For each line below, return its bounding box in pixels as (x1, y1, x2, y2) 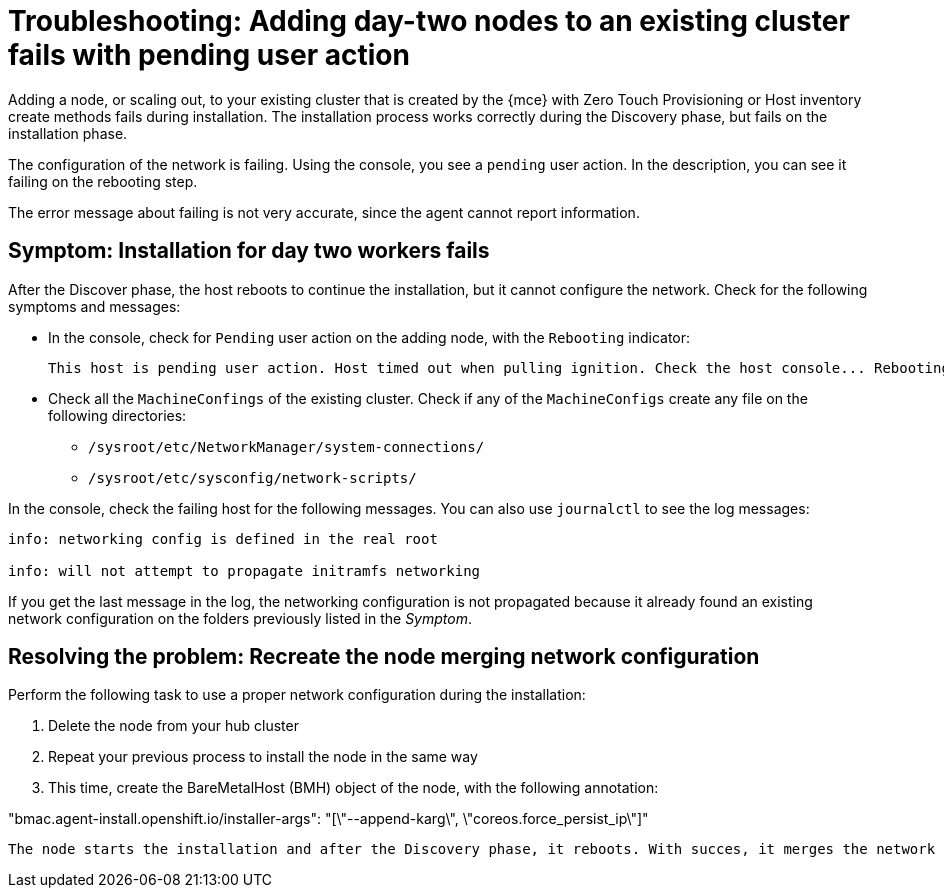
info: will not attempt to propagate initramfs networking (8, 562, 481, 579)
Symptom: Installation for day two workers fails (8, 238, 490, 264)
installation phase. (8, 124, 128, 142)
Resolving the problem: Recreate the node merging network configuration (8, 644, 760, 670)
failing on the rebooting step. (8, 172, 198, 190)
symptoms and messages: (8, 297, 181, 315)
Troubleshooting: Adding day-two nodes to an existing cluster (8, 4, 850, 38)
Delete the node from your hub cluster (48, 717, 299, 735)
